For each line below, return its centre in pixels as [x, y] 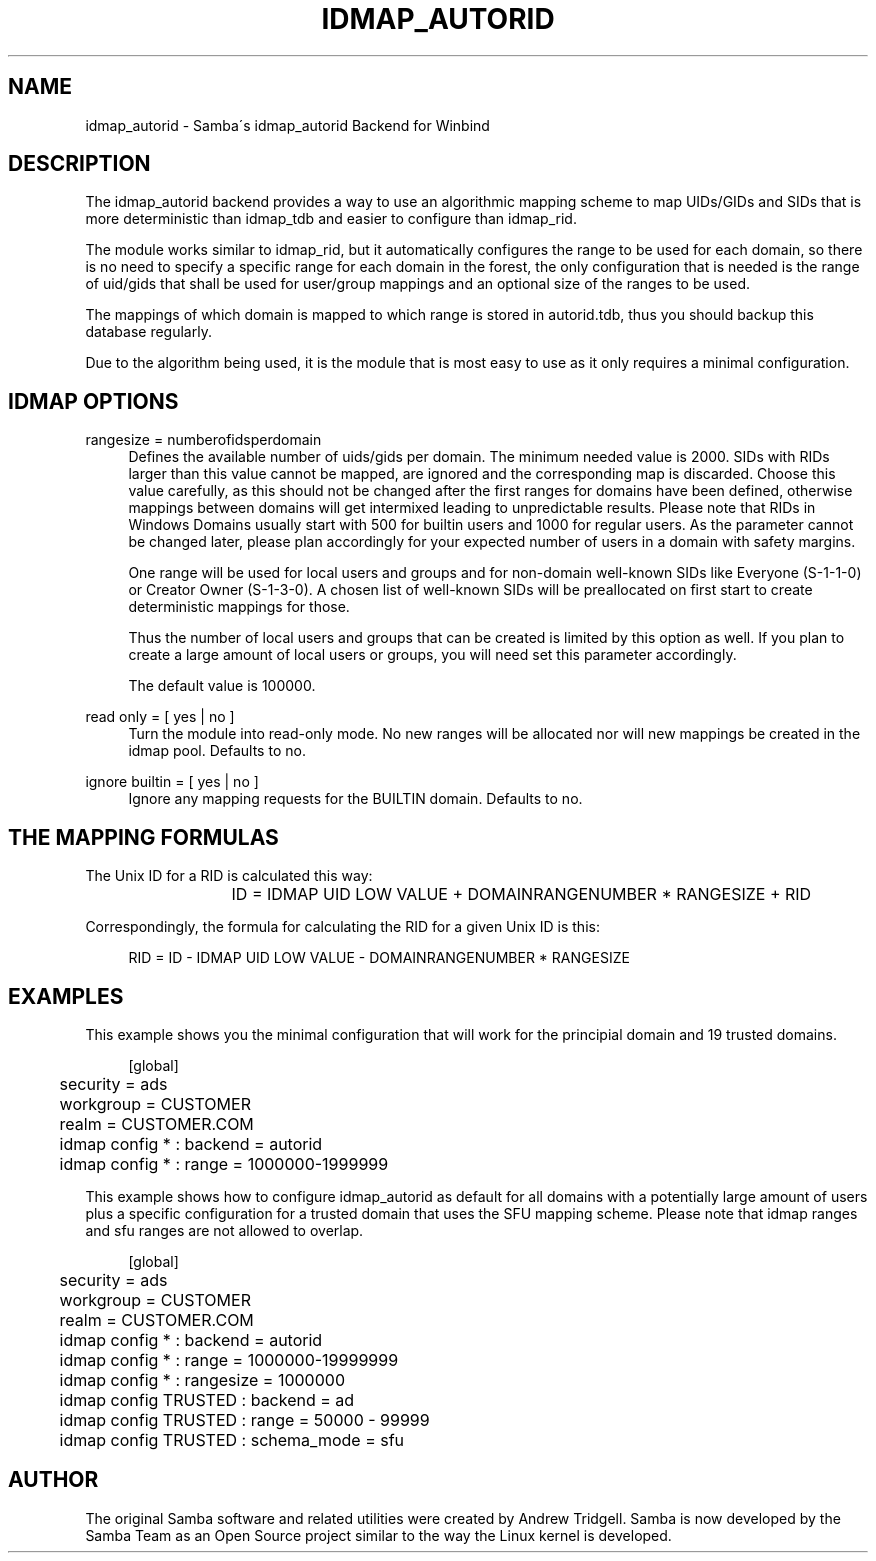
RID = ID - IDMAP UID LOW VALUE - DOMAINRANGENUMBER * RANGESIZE [379, 958]
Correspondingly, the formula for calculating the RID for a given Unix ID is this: [342, 927]
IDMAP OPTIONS [93, 401]
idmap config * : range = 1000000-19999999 [229, 1359]
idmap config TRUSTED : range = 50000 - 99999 [244, 1419]
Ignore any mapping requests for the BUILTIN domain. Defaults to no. [355, 799]
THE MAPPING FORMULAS [143, 837]
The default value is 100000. [222, 686]
